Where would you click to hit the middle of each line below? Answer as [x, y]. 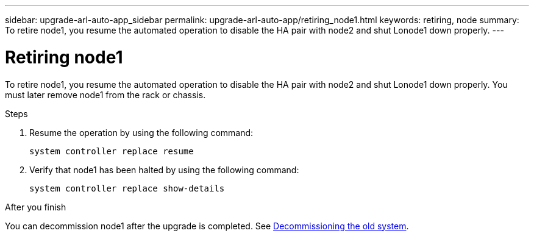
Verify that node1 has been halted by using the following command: [164, 170]
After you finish [36, 207]
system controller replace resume [112, 151]
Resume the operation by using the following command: [141, 132]
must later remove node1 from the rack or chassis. [105, 95]
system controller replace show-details [127, 188]
